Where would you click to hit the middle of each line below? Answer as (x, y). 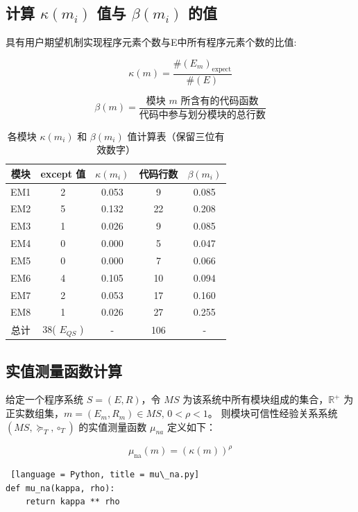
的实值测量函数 (113, 426)
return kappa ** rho (73, 502)
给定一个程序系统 (44, 399)
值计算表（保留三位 (171, 136)
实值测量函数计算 (64, 370)
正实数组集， (35, 413)
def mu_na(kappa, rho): (60, 488)
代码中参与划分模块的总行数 (202, 115)
